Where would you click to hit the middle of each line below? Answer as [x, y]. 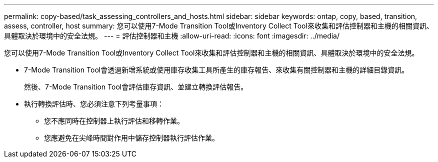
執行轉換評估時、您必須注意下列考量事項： [94, 104]
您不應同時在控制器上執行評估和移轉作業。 [114, 121]
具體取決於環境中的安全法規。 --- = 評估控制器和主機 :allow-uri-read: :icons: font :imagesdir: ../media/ [172, 36]
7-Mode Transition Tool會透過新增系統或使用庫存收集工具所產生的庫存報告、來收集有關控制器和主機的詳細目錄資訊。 [216, 70]
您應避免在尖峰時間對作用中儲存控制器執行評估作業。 [131, 138]
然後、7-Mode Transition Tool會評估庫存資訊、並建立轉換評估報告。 [136, 87]
